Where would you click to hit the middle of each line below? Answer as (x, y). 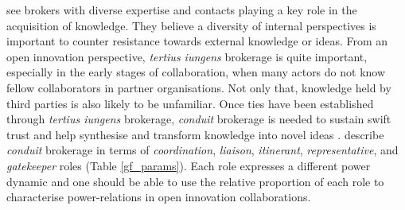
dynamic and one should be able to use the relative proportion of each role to (195, 181)
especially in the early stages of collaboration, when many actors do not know (196, 72)
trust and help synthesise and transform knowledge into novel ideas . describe (195, 134)
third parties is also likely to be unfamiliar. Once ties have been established (190, 103)
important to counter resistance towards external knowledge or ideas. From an (197, 41)
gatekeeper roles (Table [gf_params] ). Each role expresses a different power (189, 165)
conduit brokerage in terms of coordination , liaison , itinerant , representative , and (202, 150)
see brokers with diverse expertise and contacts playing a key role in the (182, 10)
